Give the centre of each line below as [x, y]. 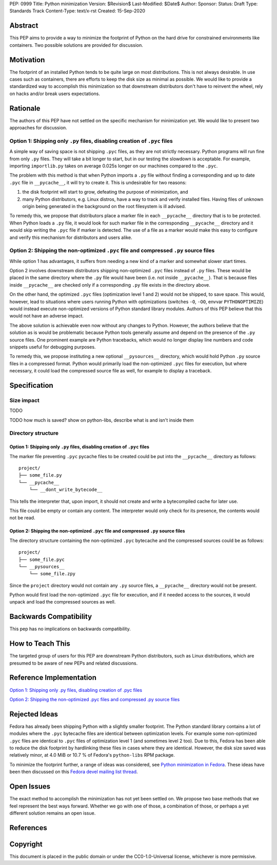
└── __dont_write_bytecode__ [66, 490]
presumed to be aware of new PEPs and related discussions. [74, 663]
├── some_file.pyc [42, 559]
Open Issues [30, 787]
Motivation [27, 60]
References [28, 828]
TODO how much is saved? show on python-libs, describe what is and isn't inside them [102, 420]
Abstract [24, 26]
